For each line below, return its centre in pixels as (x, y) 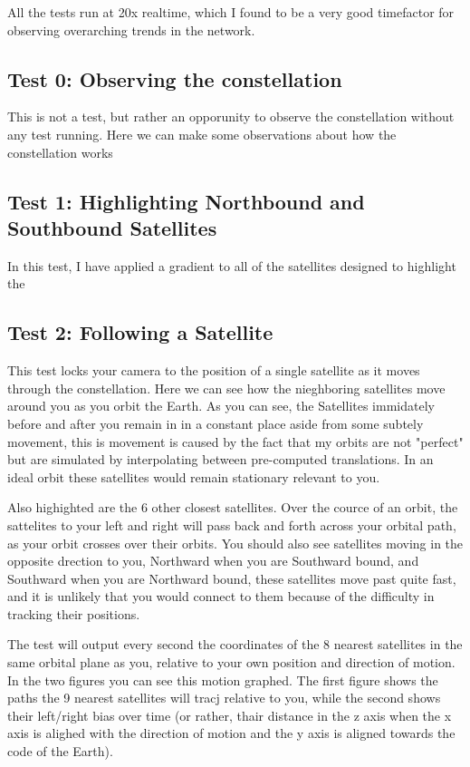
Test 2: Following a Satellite (140, 332)
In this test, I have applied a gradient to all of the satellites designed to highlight (232, 265)
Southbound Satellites (112, 227)
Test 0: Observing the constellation (175, 78)
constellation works (60, 152)
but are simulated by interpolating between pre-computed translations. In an (221, 459)
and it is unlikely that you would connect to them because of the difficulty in (221, 596)
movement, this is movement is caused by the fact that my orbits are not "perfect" (235, 441)
